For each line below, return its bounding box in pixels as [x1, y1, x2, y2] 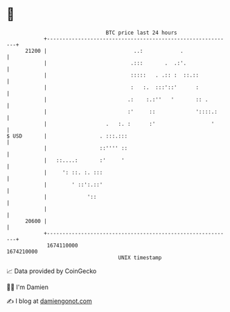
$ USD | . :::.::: [6, 132, 128, 140]
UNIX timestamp [118, 254, 162, 261]
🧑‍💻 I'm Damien [6, 283, 49, 291]
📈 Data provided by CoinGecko [6, 267, 97, 275]
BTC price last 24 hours [105, 29, 177, 36]
